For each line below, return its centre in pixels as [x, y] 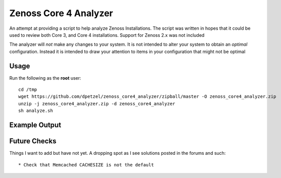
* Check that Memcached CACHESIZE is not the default [86, 165]
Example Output [35, 125]
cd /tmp [28, 90]
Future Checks [33, 141]
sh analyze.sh [36, 111]
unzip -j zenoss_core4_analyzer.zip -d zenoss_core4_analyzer [97, 104]
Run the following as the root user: [45, 78]
